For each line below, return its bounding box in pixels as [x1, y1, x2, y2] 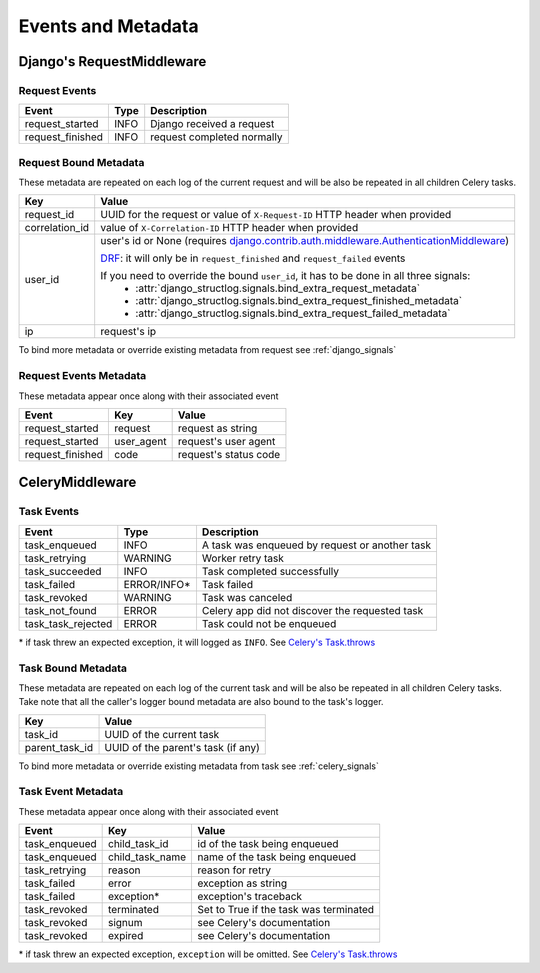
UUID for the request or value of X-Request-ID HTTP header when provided [100, 208, 452, 222]
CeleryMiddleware [18, 474, 137, 491]
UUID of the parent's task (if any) [104, 740, 260, 754]
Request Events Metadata [18, 369, 147, 383]
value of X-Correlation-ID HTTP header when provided [100, 221, 359, 235]
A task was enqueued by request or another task [201, 538, 432, 552]
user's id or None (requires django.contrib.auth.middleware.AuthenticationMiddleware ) [100, 234, 510, 248]
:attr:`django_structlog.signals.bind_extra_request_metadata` [135, 281, 420, 295]
